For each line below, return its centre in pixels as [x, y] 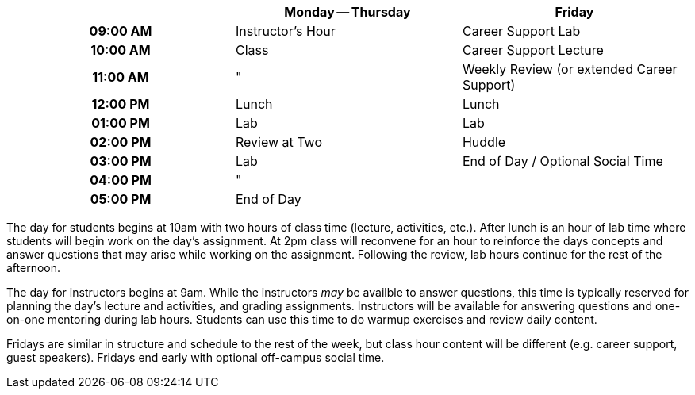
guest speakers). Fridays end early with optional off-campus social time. [196, 357]
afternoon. [34, 268]
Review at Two [279, 142]
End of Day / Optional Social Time [563, 161]
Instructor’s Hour [285, 31]
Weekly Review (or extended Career [570, 69]
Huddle [484, 142]
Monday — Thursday [347, 12]
